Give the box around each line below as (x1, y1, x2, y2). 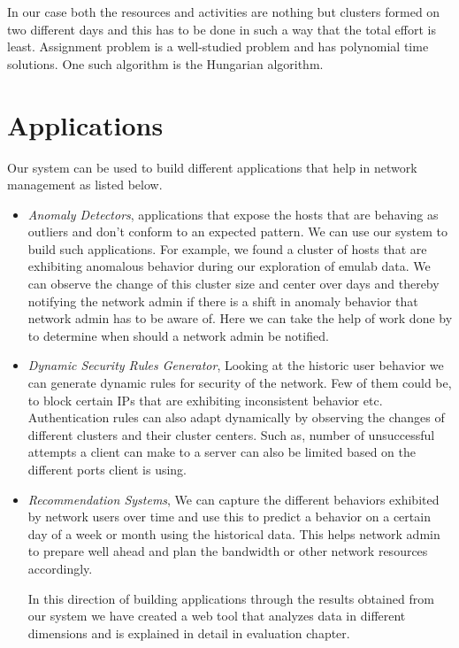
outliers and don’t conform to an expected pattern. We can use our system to (27, 222, 448, 241)
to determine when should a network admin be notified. (27, 326, 329, 344)
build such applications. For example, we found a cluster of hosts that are (27, 239, 427, 258)
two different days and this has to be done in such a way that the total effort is (7, 19, 436, 38)
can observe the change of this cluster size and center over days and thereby (27, 274, 440, 293)
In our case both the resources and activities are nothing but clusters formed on (7, 3, 440, 20)
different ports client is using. (27, 460, 187, 478)
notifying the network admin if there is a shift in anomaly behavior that (27, 291, 418, 310)
